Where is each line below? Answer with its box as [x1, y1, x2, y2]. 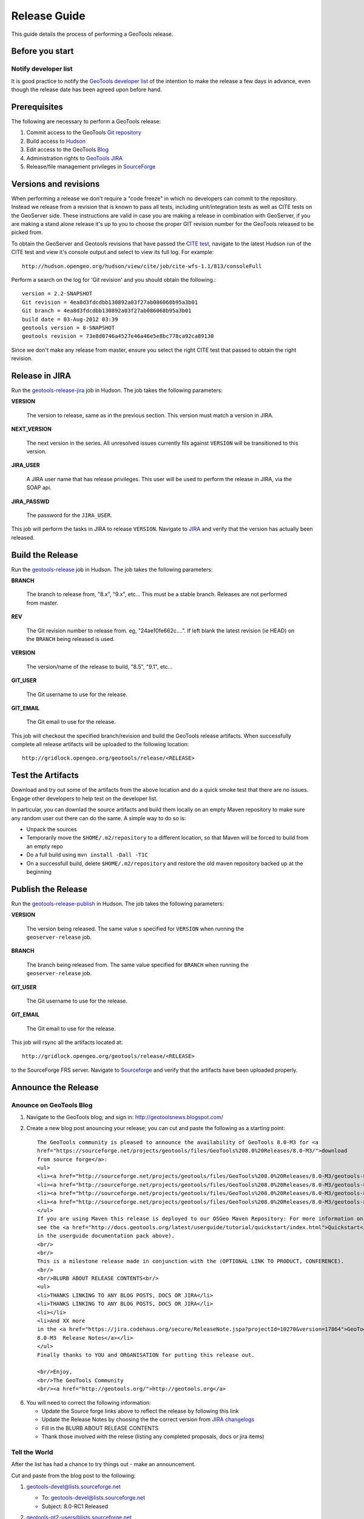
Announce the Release [11, 1082, 99, 1092]
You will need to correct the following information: [26, 1399, 151, 1406]
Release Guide [11, 9, 86, 22]
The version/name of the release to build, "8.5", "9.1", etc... [26, 663, 173, 670]
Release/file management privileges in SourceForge [26, 163, 156, 170]
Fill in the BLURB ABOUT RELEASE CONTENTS [41, 1424, 159, 1432]
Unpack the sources [26, 825, 77, 832]
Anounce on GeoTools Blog [11, 1100, 93, 1109]
